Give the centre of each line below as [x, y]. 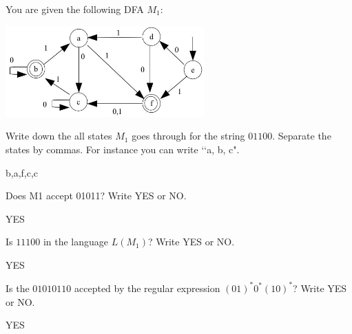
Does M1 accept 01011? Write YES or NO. [96, 196]
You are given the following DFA [75, 9]
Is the [18, 288]
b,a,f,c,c [22, 172]
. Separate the [302, 136]
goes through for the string [188, 136]
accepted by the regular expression [147, 288]
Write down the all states [59, 136]
